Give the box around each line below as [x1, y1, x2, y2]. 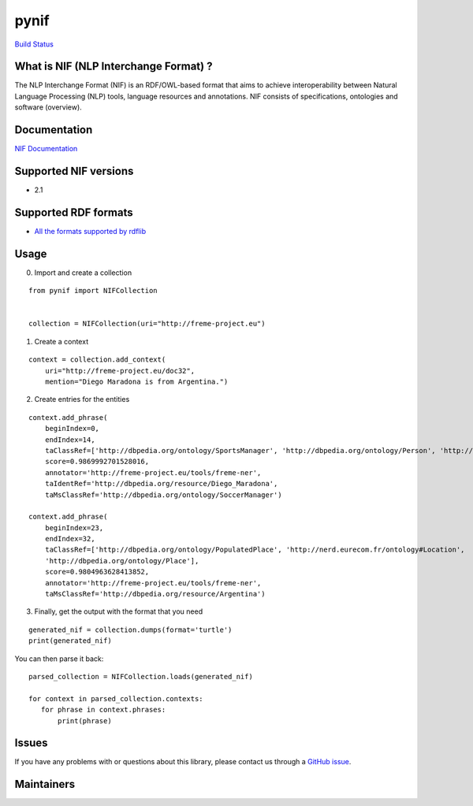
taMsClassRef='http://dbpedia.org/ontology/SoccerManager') [44, 490, 283, 500]
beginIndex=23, [44, 523, 104, 532]
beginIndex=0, [44, 424, 100, 433]
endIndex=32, [44, 534, 95, 544]
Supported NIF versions [14, 164, 134, 177]
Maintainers [14, 778, 76, 791]
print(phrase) [58, 716, 112, 725]
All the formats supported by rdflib [34, 226, 146, 236]
